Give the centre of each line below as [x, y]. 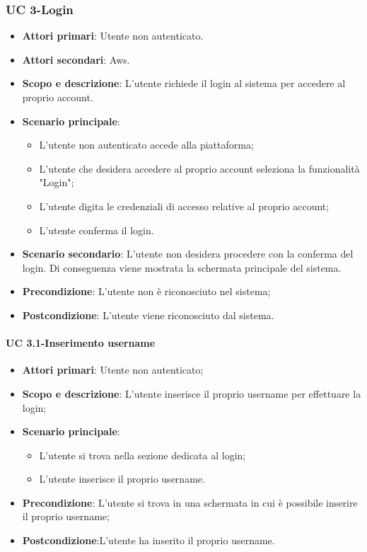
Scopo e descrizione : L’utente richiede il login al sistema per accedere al [184, 83]
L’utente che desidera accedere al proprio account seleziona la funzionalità [199, 168]
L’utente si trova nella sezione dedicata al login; [142, 455]
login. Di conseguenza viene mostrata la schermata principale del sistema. [182, 267]
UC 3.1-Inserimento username [81, 343]
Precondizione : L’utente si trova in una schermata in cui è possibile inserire [190, 502]
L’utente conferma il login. [97, 230]
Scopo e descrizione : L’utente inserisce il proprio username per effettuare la [192, 393]
